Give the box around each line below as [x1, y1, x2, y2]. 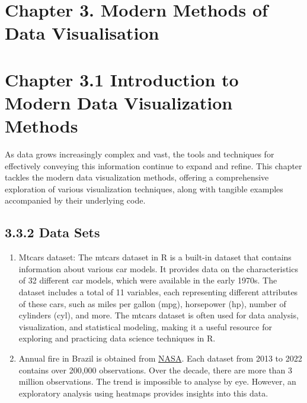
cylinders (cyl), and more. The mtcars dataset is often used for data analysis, [18, 309, 299, 321]
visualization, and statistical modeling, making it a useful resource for [18, 320, 272, 333]
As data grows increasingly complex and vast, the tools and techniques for [5, 148, 274, 160]
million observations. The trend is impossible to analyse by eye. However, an [18, 375, 296, 388]
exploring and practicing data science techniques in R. [18, 332, 216, 344]
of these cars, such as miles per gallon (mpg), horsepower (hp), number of [18, 297, 286, 309]
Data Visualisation [5, 21, 159, 45]
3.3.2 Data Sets [5, 223, 100, 241]
